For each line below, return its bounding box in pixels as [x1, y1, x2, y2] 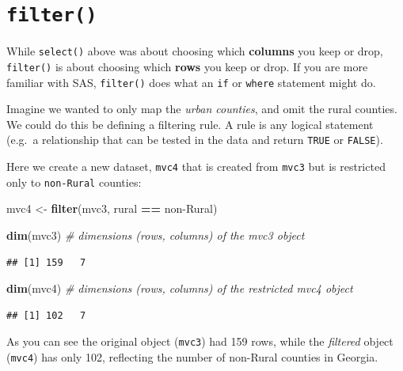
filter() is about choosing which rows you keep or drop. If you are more [6, 58, 368, 74]
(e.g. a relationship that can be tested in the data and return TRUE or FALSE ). [6, 131, 383, 148]
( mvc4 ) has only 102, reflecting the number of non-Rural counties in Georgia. [6, 349, 378, 365]
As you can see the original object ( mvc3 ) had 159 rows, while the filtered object [6, 333, 393, 350]
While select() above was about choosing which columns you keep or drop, [6, 43, 383, 59]
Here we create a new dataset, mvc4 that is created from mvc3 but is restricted [6, 158, 386, 175]
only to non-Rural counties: [6, 173, 142, 190]
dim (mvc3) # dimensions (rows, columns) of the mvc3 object [6, 226, 305, 243]
